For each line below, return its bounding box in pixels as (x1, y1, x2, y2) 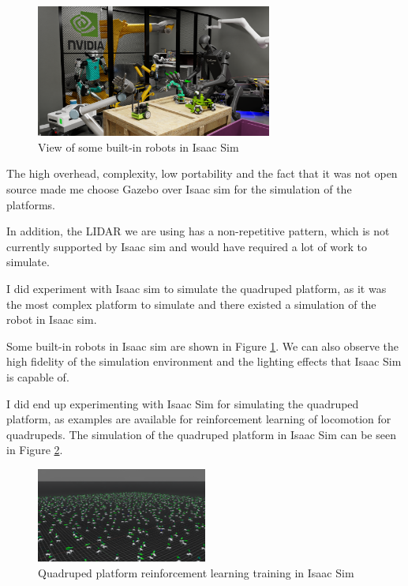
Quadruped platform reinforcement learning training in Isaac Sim (38, 564, 354, 580)
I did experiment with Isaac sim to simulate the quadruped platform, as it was (6, 280, 387, 297)
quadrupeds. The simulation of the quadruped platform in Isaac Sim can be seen (6, 426, 396, 442)
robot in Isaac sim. (6, 311, 97, 328)
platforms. (6, 196, 55, 212)
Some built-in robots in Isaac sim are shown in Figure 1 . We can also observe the (6, 337, 399, 354)
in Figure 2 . (6, 441, 63, 458)
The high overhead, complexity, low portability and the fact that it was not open (6, 165, 398, 182)
